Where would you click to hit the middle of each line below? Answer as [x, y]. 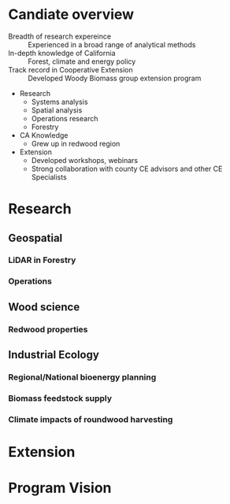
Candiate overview [71, 15]
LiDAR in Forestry [42, 260]
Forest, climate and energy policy [82, 61]
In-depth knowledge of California [62, 53]
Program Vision [60, 488]
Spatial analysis [57, 110]
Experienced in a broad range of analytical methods [112, 44]
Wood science [44, 307]
